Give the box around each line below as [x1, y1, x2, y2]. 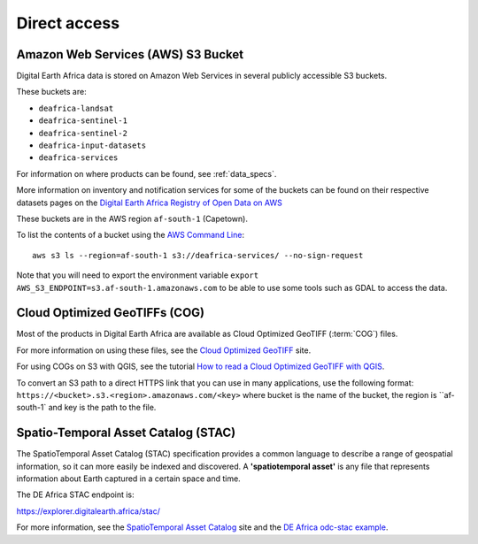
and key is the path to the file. [48, 402, 157, 413]
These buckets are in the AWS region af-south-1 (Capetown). [16, 213, 248, 224]
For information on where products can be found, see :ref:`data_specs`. [16, 168, 277, 179]
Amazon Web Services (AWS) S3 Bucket [16, 47, 243, 62]
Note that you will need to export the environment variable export [16, 270, 259, 280]
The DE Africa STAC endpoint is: [16, 489, 135, 500]
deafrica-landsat [38, 103, 114, 113]
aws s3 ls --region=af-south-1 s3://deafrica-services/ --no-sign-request [32, 250, 364, 260]
